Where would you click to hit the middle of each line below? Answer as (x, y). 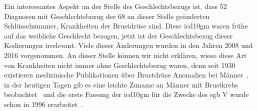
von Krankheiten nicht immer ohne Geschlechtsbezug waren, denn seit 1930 (120, 65)
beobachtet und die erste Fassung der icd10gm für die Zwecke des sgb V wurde (126, 94)
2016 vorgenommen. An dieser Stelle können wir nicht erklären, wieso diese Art (125, 55)
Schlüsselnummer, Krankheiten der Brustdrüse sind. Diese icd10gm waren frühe (126, 26)
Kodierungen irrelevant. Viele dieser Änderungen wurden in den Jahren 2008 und (128, 45)
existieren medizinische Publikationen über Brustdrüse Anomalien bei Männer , (126, 75)
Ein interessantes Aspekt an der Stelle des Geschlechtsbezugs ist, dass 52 (115, 6)
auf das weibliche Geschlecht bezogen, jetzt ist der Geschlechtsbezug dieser (118, 35)
